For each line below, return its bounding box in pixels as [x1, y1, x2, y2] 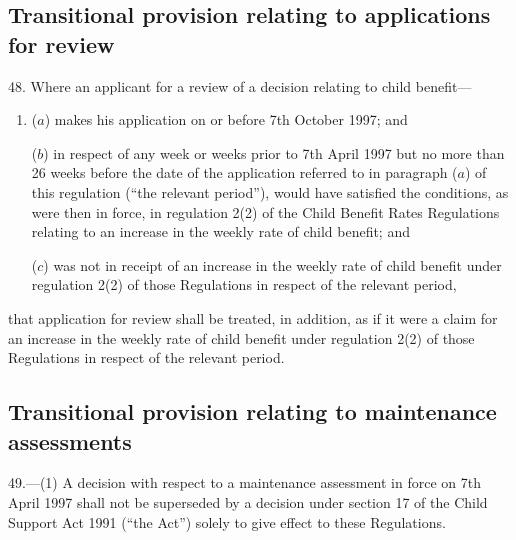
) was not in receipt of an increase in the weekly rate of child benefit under [43, 254, 502, 275]
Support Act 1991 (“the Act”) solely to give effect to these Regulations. [8, 511, 446, 532]
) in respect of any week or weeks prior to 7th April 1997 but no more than [43, 142, 505, 163]
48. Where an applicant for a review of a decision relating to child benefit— [8, 75, 472, 96]
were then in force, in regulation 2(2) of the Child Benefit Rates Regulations [31, 201, 500, 222]
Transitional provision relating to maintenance [8, 396, 497, 427]
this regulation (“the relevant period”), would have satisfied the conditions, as [31, 181, 509, 202]
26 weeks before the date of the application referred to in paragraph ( [31, 162, 458, 183]
